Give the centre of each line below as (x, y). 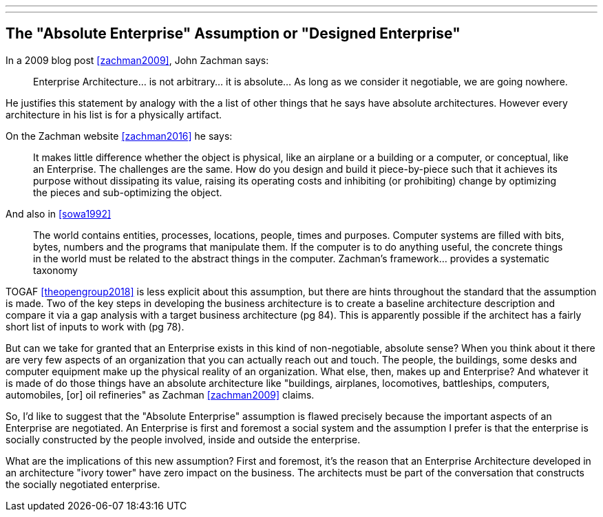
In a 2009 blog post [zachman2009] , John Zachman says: (137, 60)
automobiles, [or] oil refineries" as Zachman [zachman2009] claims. (160, 394)
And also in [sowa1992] (59, 213)
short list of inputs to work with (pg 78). (95, 326)
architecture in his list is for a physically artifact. (114, 114)
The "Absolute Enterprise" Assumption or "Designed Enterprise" (233, 34)
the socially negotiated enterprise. (83, 484)
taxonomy (55, 270)
